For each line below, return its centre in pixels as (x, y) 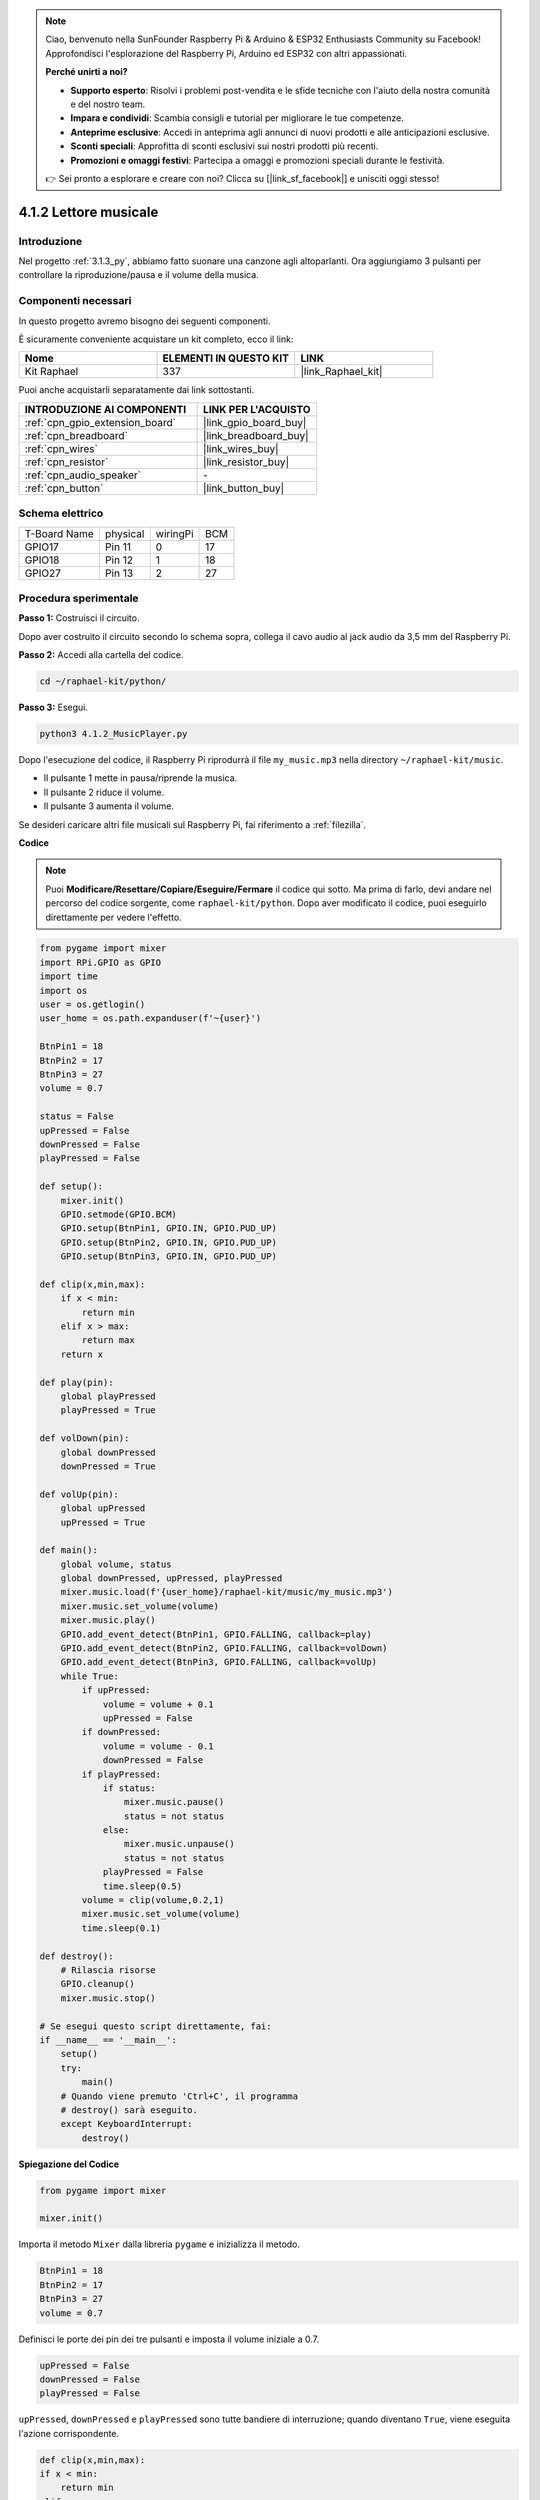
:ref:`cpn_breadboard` (76, 435)
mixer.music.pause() (174, 1802)
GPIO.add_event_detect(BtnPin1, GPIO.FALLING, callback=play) (216, 1634)
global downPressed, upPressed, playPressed (171, 1578)
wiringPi (174, 533)
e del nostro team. (108, 104)
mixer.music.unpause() (179, 1844)
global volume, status (116, 1564)
